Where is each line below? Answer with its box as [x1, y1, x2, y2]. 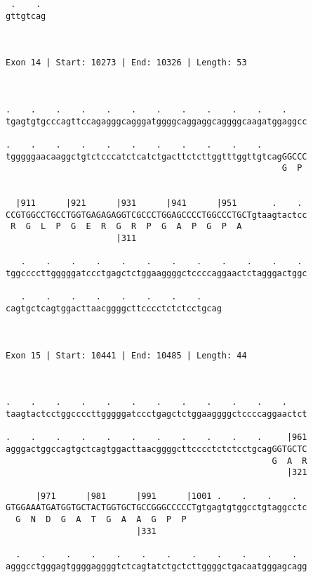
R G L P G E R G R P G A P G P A [11, 221, 242, 232]
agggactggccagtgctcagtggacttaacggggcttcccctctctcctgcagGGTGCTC [6, 443, 307, 454]
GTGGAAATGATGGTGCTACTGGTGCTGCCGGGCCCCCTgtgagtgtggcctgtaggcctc [6, 503, 307, 513]
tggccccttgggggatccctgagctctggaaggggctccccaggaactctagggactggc [6, 268, 307, 279]
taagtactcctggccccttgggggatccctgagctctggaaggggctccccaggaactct [6, 408, 307, 419]
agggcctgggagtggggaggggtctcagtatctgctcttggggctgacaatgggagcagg [6, 561, 307, 571]
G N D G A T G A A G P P [15, 514, 187, 524]
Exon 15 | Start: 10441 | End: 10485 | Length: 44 [6, 350, 247, 361]
